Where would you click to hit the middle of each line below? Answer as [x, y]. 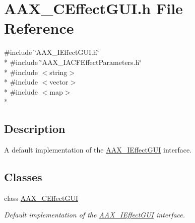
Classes [23, 177]
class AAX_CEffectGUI [41, 198]
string [58, 72]
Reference [39, 28]
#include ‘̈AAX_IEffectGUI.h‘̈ [52, 52]
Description [35, 129]
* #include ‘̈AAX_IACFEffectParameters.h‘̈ [73, 62]
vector [59, 82]
